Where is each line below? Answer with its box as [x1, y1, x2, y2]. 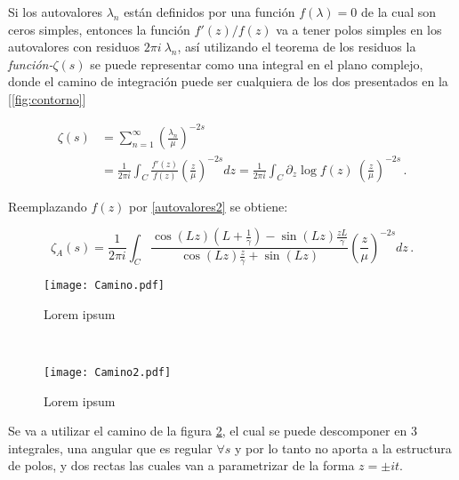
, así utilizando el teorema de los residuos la [177, 37, 416, 56]
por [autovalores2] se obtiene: [129, 196, 288, 215]
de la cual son [360, 3, 437, 20]
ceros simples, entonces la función [8, 20, 190, 38]
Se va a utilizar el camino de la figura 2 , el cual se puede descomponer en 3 [8, 421, 417, 440]
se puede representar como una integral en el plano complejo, [90, 54, 423, 73]
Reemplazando [8, 196, 87, 215]
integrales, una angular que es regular [8, 438, 213, 457]
